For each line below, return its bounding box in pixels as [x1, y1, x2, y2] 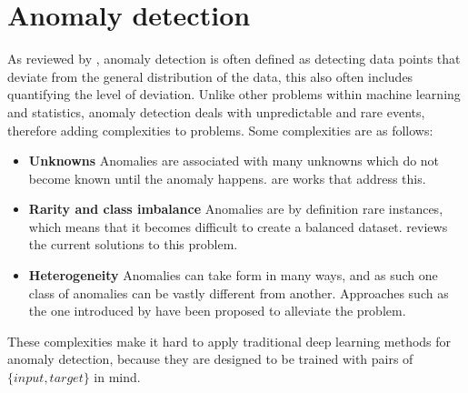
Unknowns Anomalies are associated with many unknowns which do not [28, 151, 440, 170]
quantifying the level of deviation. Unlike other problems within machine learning [7, 85, 461, 104]
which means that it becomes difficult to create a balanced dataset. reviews [28, 217, 448, 236]
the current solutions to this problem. [28, 235, 238, 254]
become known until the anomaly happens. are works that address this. [28, 168, 426, 187]
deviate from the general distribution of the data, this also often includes [7, 66, 413, 86]
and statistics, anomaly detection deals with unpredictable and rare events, [7, 102, 425, 121]
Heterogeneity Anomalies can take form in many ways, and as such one [28, 266, 438, 285]
